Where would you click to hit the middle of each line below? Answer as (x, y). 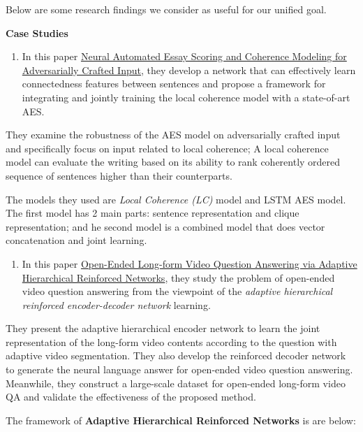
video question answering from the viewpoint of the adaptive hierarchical (177, 291)
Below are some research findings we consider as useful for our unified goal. (166, 9)
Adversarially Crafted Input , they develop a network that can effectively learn (189, 70)
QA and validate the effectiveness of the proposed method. (131, 397)
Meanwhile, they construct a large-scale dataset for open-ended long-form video (176, 383)
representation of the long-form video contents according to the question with (171, 341)
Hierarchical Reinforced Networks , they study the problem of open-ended (178, 277)
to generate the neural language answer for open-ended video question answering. (179, 369)
